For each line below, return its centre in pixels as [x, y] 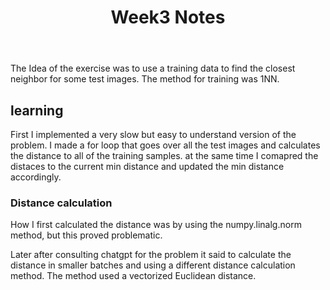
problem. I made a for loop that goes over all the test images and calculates [165, 145]
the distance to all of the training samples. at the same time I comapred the [164, 155]
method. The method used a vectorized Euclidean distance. [133, 276]
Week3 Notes [168, 17]
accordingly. [36, 177]
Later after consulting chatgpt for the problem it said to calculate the [151, 255]
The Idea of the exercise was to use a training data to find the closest [153, 68]
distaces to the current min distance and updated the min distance [147, 166]
